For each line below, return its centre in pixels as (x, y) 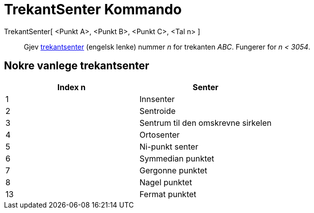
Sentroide (157, 111)
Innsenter (157, 99)
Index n (72, 87)
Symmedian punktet (177, 158)
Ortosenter (159, 134)
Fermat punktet (168, 194)
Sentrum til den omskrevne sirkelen (205, 123)
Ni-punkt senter (169, 146)
